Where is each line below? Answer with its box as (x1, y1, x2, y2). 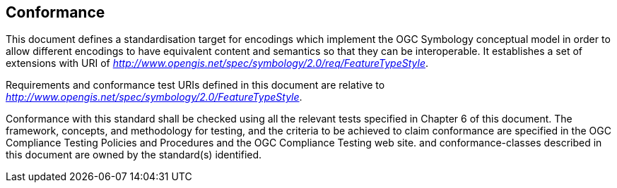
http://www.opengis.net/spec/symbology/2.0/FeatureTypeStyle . (6, 91, 302, 104)
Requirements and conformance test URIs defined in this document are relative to (6, 79, 385, 92)
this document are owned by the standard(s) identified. (6, 149, 262, 161)
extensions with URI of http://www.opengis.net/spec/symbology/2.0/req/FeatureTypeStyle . (6, 57, 429, 70)
